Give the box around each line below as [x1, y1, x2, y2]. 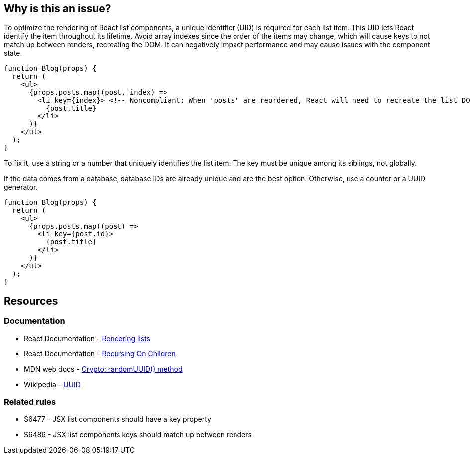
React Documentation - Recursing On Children [24, 349, 176, 358]
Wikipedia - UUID [24, 380, 81, 389]
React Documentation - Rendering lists [24, 334, 150, 343]
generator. [4, 183, 38, 192]
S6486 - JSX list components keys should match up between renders [24, 430, 252, 439]
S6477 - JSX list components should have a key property [24, 415, 211, 424]
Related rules [4, 397, 56, 407]
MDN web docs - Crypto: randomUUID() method [24, 364, 183, 373]
